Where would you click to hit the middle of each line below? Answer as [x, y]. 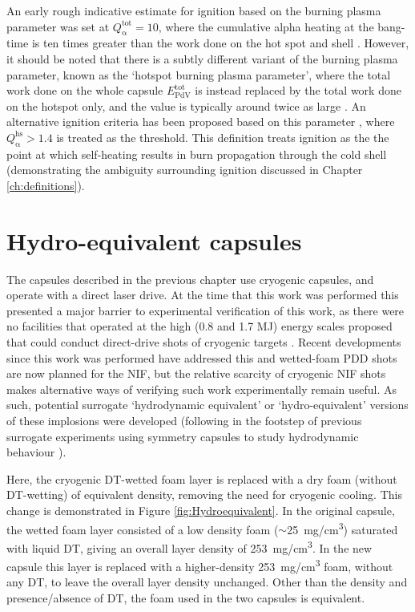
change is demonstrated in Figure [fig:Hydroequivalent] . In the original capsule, [201, 510]
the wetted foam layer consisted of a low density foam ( [143, 529]
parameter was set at [58, 26]
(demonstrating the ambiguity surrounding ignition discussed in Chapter [185, 170]
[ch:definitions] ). [46, 185]
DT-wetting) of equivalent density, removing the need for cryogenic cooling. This [204, 494]
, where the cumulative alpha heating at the [266, 26]
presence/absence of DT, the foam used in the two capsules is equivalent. [186, 597]
